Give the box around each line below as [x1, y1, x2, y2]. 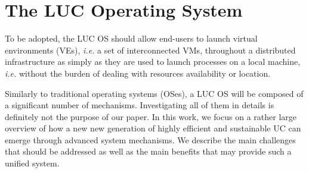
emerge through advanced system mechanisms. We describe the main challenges [5, 133, 296, 146]
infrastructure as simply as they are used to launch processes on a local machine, [5, 55, 301, 68]
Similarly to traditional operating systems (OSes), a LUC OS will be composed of [5, 87, 304, 99]
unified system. [5, 157, 60, 169]
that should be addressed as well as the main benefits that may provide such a [5, 145, 292, 158]
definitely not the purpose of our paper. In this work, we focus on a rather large [5, 110, 296, 122]
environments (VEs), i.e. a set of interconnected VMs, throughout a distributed [5, 43, 296, 56]
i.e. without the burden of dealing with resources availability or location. [5, 67, 271, 79]
